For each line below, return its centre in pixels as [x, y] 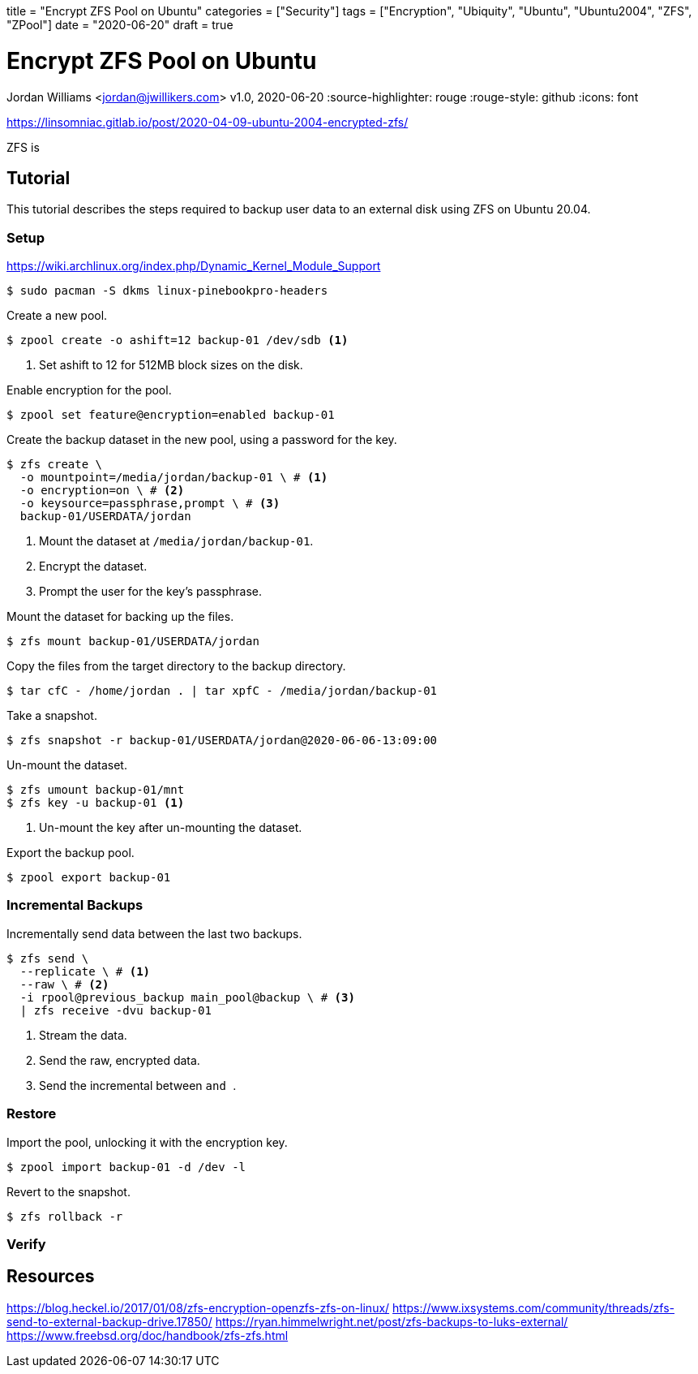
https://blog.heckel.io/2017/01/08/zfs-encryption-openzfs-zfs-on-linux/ [198, 1307]
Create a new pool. [57, 316]
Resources [51, 1277]
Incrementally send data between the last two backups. [154, 933]
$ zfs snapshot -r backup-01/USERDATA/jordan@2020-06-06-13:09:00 [222, 741]
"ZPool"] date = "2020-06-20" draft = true [120, 25]
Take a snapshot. [52, 716]
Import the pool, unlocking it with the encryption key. [147, 1142]
